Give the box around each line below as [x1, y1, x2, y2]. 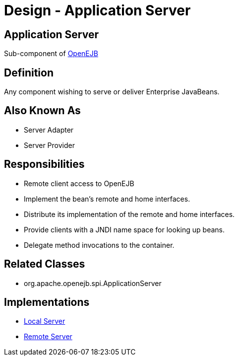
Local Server [24, 317, 65, 326]
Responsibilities [4, 158, 85, 171]
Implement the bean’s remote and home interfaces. [24, 194, 190, 203]
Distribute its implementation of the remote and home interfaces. [24, 210, 235, 218]
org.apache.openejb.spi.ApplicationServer [24, 279, 162, 288]
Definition [4, 66, 54, 79]
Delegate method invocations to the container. [24, 240, 175, 249]
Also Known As [4, 104, 81, 117]
